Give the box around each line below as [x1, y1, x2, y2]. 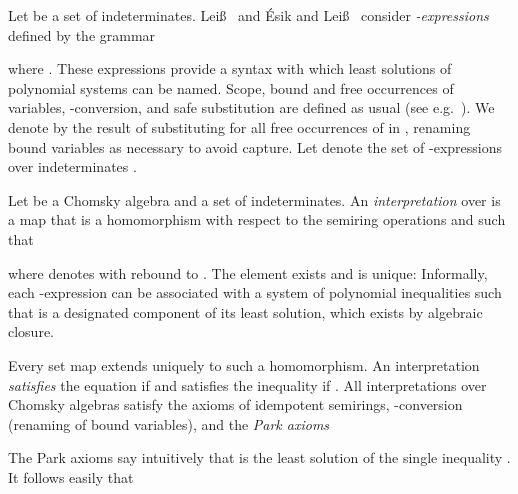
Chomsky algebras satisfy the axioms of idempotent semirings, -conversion [8, 394, 463, 415]
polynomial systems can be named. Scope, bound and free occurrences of [8, 77, 454, 98]
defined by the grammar [8, 24, 156, 45]
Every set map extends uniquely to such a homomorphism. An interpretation [8, 354, 480, 375]
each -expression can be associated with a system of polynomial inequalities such [8, 282, 502, 303]
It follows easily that [8, 466, 134, 487]
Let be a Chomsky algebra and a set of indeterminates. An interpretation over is [8, 189, 501, 210]
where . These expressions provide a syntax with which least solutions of [8, 58, 452, 79]
